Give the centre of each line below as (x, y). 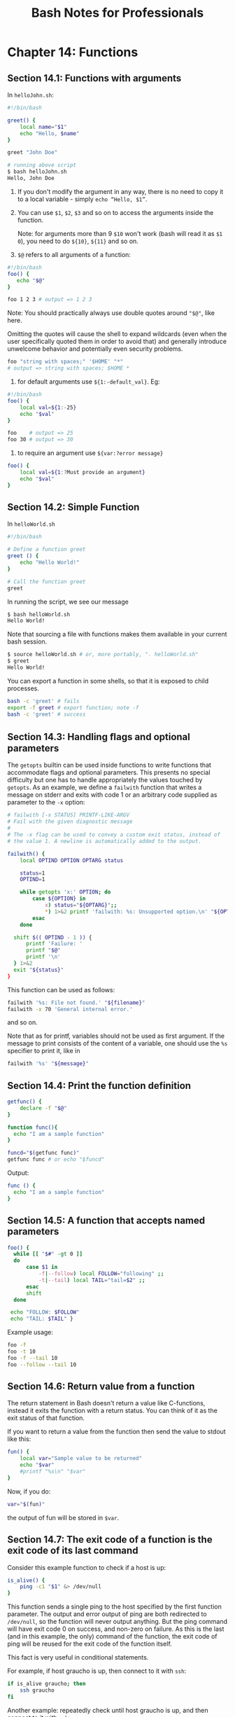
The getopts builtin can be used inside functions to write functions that (109, 765)
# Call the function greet (47, 582)
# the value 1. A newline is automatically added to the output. (104, 841)
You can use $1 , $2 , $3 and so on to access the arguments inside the (115, 212)
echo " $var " (37, 1465)
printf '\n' (43, 957)
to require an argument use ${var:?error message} (90, 453)
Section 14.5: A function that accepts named (106, 1221)
